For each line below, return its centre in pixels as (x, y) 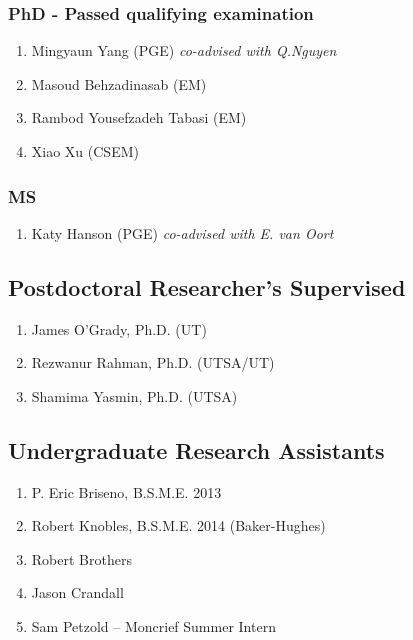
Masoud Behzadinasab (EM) (119, 83)
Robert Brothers (81, 558)
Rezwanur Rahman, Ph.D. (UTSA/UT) (153, 362)
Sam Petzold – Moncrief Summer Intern (153, 625)
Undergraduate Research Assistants (196, 449)
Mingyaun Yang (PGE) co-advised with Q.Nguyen (184, 50)
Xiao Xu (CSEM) (85, 151)
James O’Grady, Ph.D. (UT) (119, 328)
